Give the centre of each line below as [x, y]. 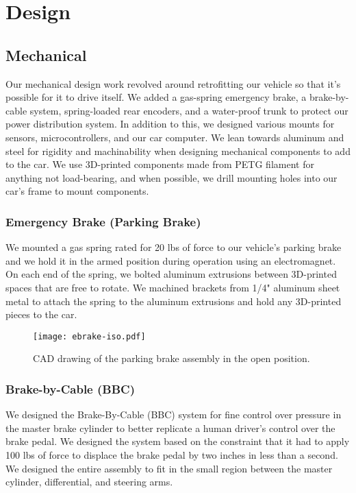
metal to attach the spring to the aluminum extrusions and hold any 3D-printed [174, 301]
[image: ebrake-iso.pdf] [89, 336]
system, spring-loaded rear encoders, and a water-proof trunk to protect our [189, 110]
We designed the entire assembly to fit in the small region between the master [169, 468]
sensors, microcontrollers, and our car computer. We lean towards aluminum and [175, 137]
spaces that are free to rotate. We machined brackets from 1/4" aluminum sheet [173, 287]
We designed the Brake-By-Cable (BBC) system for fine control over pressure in [174, 414]
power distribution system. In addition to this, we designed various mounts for [170, 124]
